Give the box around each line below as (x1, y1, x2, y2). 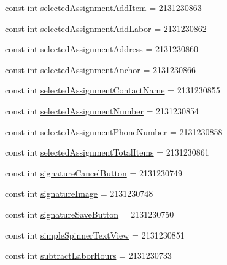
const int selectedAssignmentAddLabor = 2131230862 (5, 22, 207, 34)
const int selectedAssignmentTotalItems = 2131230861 (5, 146, 209, 159)
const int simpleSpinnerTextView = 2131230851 (5, 228, 185, 241)
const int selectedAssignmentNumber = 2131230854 (5, 104, 199, 117)
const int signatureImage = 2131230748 (5, 187, 153, 200)
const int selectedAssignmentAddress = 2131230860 (5, 42, 199, 55)
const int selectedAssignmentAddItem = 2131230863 (5, 1, 202, 14)
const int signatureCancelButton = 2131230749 (5, 166, 182, 179)
